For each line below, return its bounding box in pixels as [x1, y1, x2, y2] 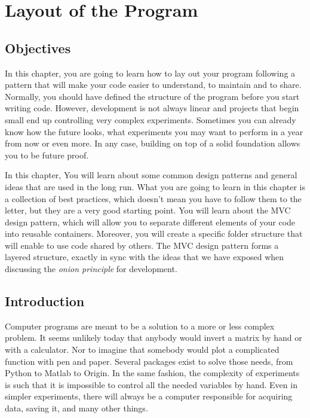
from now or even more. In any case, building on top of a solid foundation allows [5, 137, 300, 149]
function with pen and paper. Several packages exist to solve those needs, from [5, 355, 293, 367]
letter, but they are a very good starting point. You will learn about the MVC [5, 204, 291, 216]
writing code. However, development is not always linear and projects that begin [5, 102, 299, 114]
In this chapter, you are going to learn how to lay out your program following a [5, 66, 296, 79]
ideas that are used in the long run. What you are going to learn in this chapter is [5, 180, 305, 193]
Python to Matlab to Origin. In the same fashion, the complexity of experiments [5, 367, 300, 379]
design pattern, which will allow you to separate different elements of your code [5, 215, 296, 228]
